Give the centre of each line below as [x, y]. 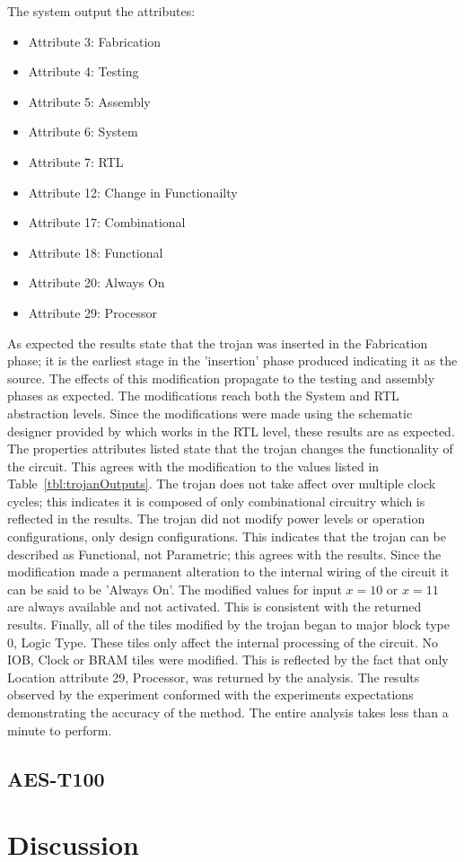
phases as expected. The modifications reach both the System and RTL [203, 396]
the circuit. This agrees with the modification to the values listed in [193, 466]
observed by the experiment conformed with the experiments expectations [210, 695]
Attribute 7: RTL [76, 161]
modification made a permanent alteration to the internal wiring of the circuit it [228, 572]
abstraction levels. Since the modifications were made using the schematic [210, 413]
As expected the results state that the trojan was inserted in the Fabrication [218, 343]
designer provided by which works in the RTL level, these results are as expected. [231, 431]
